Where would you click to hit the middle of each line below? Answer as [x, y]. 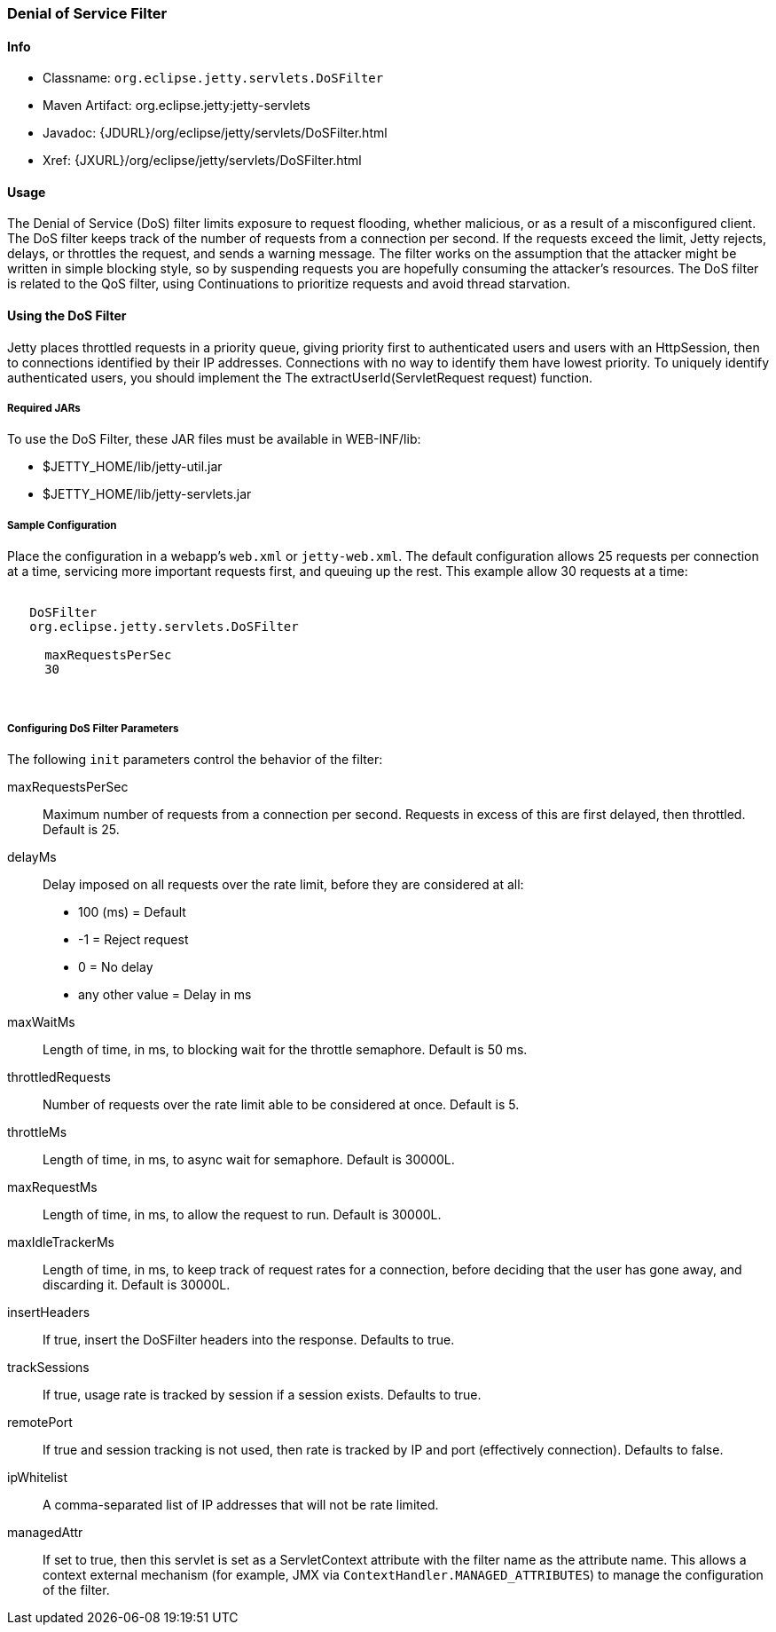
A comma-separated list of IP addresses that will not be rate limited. [241, 1505]
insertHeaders [49, 1312]
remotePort [40, 1422]
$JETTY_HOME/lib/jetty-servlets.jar [147, 494]
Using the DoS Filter [67, 316]
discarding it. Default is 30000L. [137, 1285]
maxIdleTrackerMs [61, 1242]
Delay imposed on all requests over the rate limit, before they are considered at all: [283, 884]
